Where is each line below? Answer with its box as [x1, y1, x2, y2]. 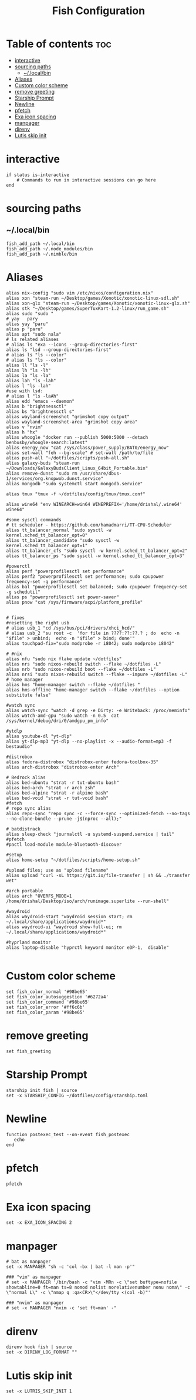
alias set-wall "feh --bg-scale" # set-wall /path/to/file [6, 449, 154, 456]
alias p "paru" [6, 326, 43, 332]
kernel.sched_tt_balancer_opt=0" [6, 532, 88, 538]
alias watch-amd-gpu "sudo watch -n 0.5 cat [6, 713, 119, 719]
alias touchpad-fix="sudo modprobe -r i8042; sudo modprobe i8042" [6, 640, 175, 646]
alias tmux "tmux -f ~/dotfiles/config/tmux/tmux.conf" [6, 491, 146, 497]
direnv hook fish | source [6, 1344, 72, 1350]
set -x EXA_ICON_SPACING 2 [6, 1220, 72, 1226]
